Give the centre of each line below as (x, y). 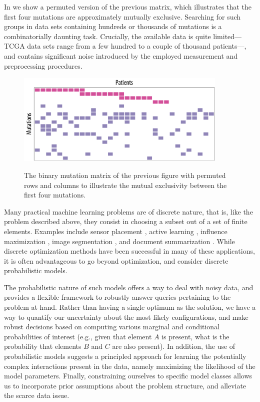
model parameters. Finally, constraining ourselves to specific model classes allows (128, 376)
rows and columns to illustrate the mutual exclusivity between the (125, 185)
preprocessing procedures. (43, 65)
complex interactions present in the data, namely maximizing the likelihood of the (130, 366)
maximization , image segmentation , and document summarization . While (119, 241)
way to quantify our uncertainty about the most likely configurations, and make (126, 317)
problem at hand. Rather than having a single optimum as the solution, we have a (130, 307)
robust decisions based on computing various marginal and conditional (112, 327)
